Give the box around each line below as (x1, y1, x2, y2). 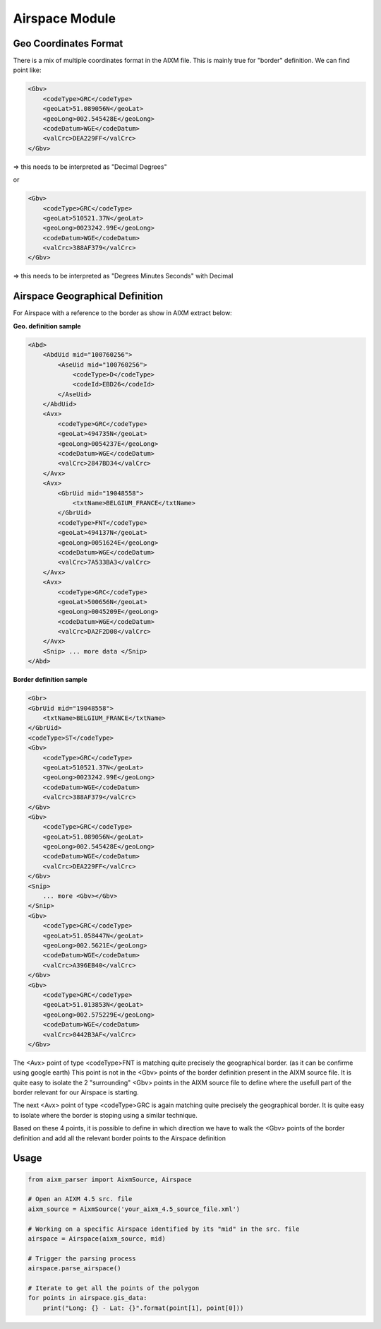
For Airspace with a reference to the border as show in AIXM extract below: (13, 309, 232, 317)
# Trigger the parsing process (28, 1254, 137, 1263)
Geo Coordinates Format (13, 37, 123, 49)
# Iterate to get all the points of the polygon (28, 1284, 200, 1292)
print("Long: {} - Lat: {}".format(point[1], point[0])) (42, 1304, 244, 1312)
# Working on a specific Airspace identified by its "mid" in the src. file (28, 1224, 300, 1233)
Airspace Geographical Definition (13, 290, 164, 302)
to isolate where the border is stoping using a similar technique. (13, 1111, 198, 1119)
